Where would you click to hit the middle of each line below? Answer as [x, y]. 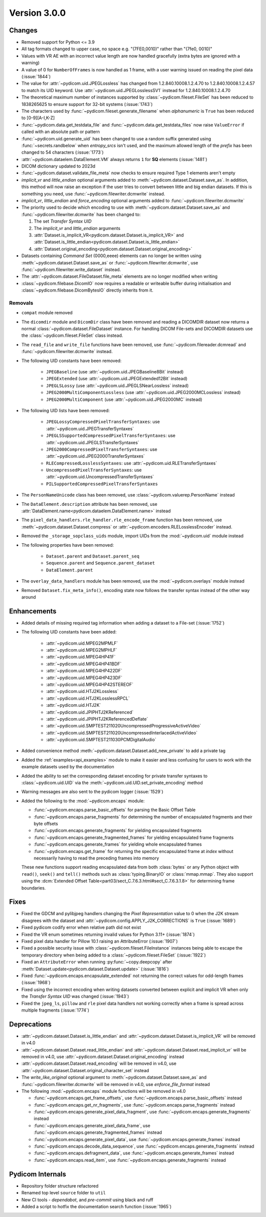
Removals [21, 303]
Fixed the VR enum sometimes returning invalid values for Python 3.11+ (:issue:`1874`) [108, 934]
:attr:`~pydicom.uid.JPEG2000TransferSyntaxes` [96, 456]
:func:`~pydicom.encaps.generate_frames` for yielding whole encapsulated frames [118, 844]
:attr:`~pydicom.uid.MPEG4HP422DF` [84, 671]
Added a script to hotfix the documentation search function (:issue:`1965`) [97, 1206]
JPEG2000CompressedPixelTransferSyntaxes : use [102, 449]
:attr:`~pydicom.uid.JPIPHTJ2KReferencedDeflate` [97, 719]
